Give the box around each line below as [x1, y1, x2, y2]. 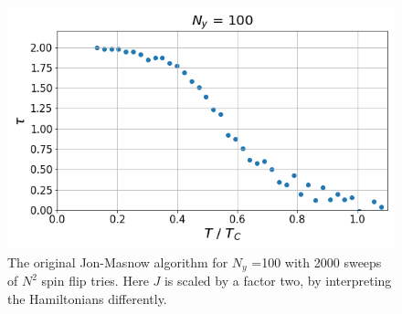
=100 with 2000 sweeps [251, 252, 382, 271]
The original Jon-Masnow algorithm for [7, 252, 228, 271]
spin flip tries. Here [41, 271, 149, 290]
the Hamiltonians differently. [7, 288, 167, 308]
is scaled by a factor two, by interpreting [164, 271, 392, 290]
